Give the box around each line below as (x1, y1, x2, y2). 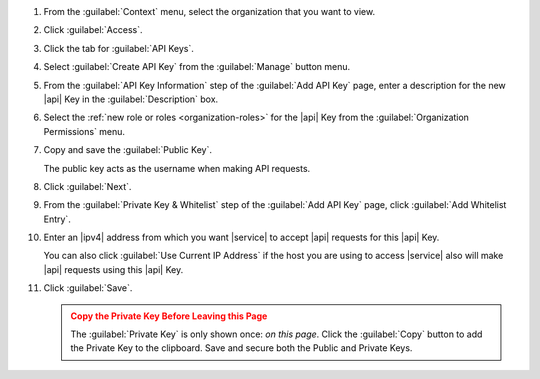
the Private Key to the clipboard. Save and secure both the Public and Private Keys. (70, 342, 413, 354)
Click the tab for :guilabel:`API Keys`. (43, 42, 195, 54)
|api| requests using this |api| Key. (43, 263, 184, 275)
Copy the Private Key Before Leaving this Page (70, 310, 268, 322)
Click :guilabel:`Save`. (43, 282, 133, 294)
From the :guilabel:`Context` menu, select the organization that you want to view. (43, 6, 375, 17)
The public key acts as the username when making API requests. (43, 162, 311, 174)
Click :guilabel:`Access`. (43, 24, 143, 36)
